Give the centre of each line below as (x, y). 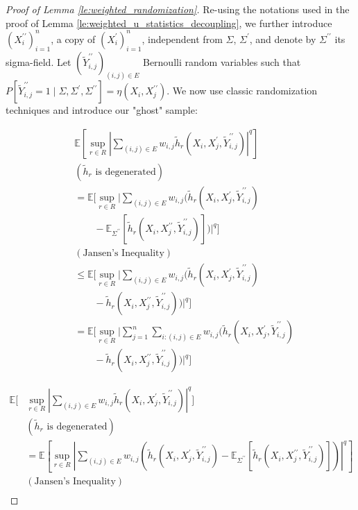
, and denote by (283, 39)
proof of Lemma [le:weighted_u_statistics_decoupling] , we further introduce (169, 23)
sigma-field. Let (39, 62)
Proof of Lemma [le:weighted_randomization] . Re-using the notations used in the (178, 9)
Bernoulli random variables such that (222, 62)
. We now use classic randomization (242, 91)
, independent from (182, 39)
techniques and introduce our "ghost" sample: (102, 110)
